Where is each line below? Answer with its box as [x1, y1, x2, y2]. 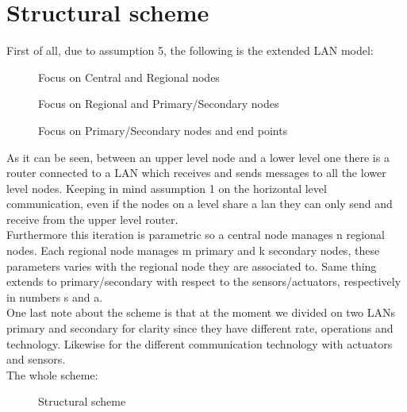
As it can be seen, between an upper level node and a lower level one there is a [6, 148, 390, 165]
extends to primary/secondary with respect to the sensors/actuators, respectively [6, 273, 401, 290]
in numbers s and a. [6, 288, 103, 305]
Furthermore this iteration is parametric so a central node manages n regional [6, 226, 385, 243]
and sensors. [6, 351, 66, 368]
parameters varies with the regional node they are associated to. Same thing [6, 257, 377, 274]
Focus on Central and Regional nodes [38, 68, 220, 85]
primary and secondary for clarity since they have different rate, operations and [6, 320, 394, 337]
